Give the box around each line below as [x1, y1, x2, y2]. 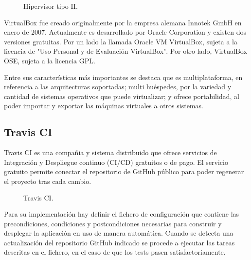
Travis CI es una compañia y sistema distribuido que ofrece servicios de [4, 147, 217, 158]
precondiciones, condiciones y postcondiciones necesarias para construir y [4, 218, 222, 228]
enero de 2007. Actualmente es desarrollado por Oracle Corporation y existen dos [4, 27, 246, 37]
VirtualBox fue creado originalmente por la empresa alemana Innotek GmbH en [4, 17, 242, 27]
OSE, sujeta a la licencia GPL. [4, 55, 95, 65]
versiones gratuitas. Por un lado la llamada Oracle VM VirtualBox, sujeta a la [4, 36, 238, 46]
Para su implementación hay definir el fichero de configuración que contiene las [4, 209, 239, 219]
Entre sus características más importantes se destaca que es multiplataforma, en [4, 72, 243, 82]
